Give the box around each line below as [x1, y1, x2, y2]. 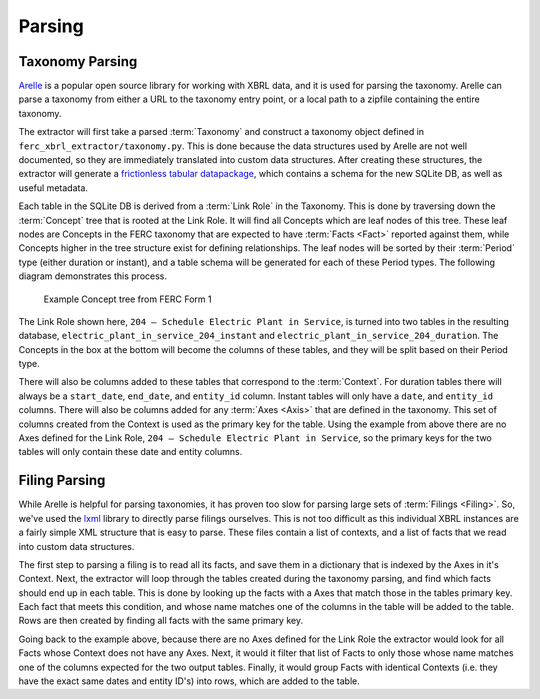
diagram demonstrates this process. [18, 270, 167, 282]
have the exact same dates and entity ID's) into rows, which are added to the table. [18, 675, 360, 687]
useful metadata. [18, 181, 89, 194]
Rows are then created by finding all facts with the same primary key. [18, 615, 304, 627]
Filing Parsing [18, 472, 106, 489]
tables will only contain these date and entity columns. [18, 446, 243, 458]
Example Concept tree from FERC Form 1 [43, 293, 212, 305]
